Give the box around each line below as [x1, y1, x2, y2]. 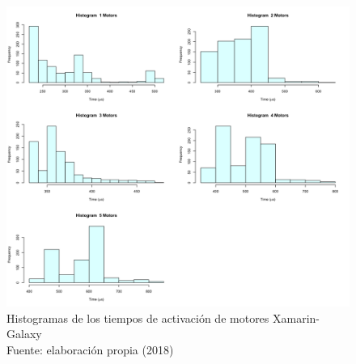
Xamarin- [273, 309, 320, 326]
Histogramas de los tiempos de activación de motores [6, 309, 269, 326]
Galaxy [6, 325, 42, 342]
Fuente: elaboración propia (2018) [6, 341, 174, 358]
